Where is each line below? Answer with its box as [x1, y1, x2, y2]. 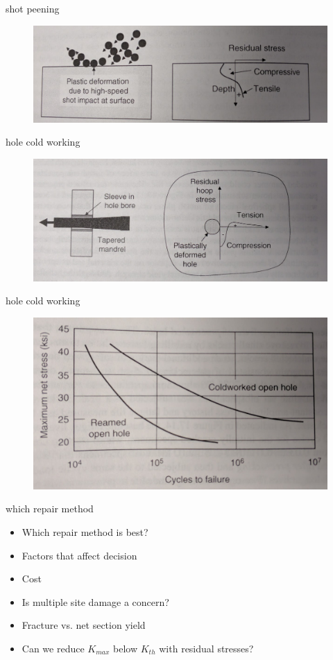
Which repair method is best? [22, 524, 148, 539]
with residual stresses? [159, 641, 254, 655]
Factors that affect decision [22, 548, 137, 562]
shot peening [6, 1, 60, 15]
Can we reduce [22, 641, 85, 655]
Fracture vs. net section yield [22, 618, 146, 632]
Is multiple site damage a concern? [22, 594, 169, 609]
